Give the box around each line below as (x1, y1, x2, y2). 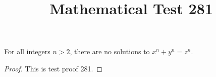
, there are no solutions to (70, 46, 150, 57)
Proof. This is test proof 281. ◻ (4, 63, 102, 73)
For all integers (4, 46, 50, 57)
